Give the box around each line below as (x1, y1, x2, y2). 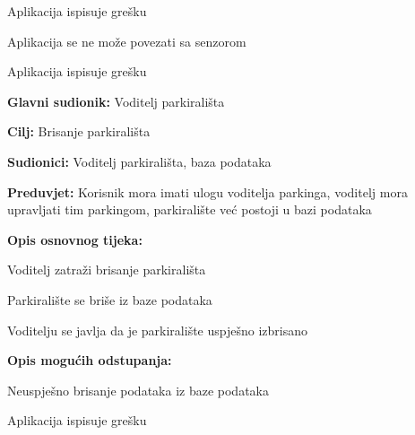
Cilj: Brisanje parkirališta (7, 122, 151, 141)
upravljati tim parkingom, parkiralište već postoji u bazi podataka (7, 200, 372, 219)
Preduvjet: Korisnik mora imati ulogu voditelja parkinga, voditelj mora (7, 182, 408, 201)
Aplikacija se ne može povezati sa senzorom (7, 31, 246, 50)
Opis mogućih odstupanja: (7, 351, 172, 370)
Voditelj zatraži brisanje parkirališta (7, 260, 206, 279)
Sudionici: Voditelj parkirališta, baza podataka (7, 152, 272, 170)
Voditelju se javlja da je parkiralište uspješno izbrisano (7, 320, 307, 339)
